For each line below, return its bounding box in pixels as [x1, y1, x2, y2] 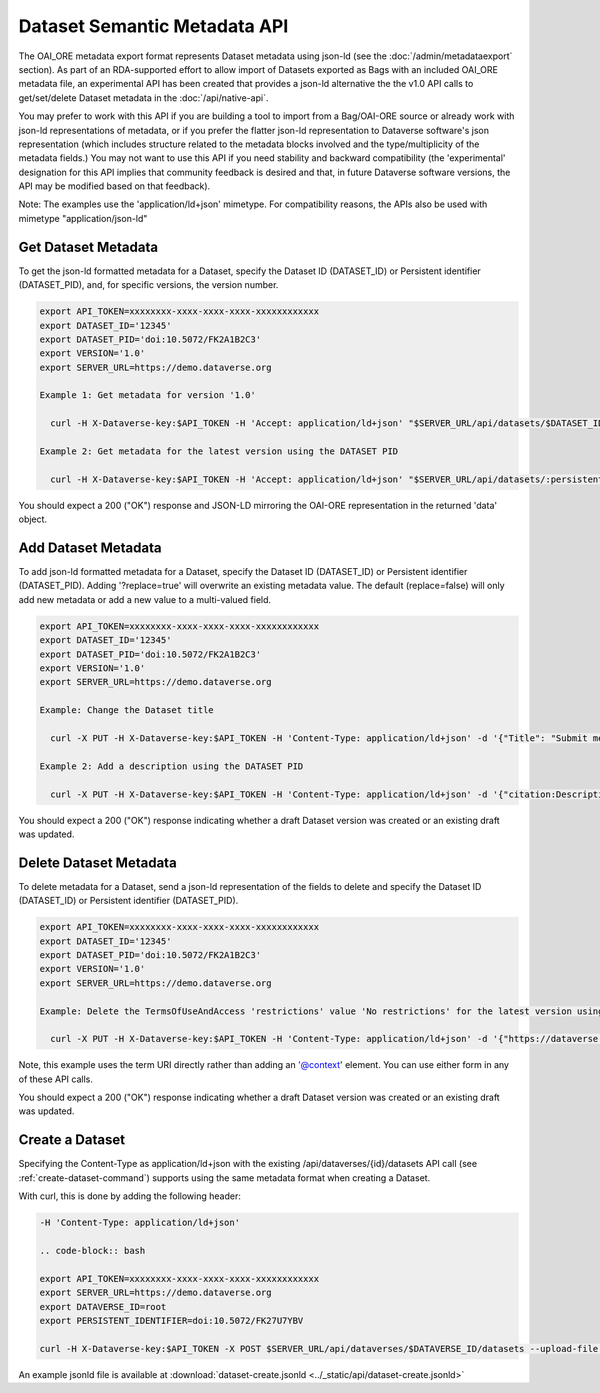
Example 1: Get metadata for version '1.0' [39, 390, 257, 401]
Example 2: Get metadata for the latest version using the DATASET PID [39, 446, 399, 457]
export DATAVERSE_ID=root [39, 1301, 167, 1312]
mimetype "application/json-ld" [18, 212, 148, 224]
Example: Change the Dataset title [39, 705, 214, 716]
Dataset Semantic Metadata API [18, 15, 289, 37]
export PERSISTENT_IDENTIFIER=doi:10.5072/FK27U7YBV [39, 1315, 304, 1326]
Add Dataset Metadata [18, 540, 162, 556]
